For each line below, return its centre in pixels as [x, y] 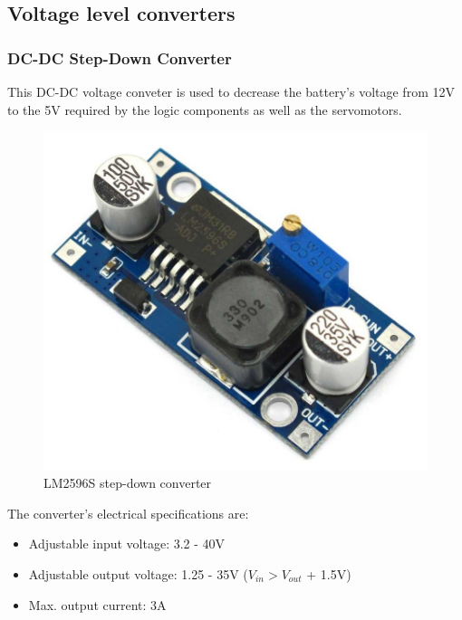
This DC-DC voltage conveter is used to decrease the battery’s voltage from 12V [231, 91]
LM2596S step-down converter [128, 483]
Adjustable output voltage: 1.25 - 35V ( [138, 573]
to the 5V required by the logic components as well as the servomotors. [205, 109]
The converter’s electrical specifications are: [128, 513]
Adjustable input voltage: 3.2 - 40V [127, 544]
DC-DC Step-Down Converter [120, 57]
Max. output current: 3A [97, 604]
